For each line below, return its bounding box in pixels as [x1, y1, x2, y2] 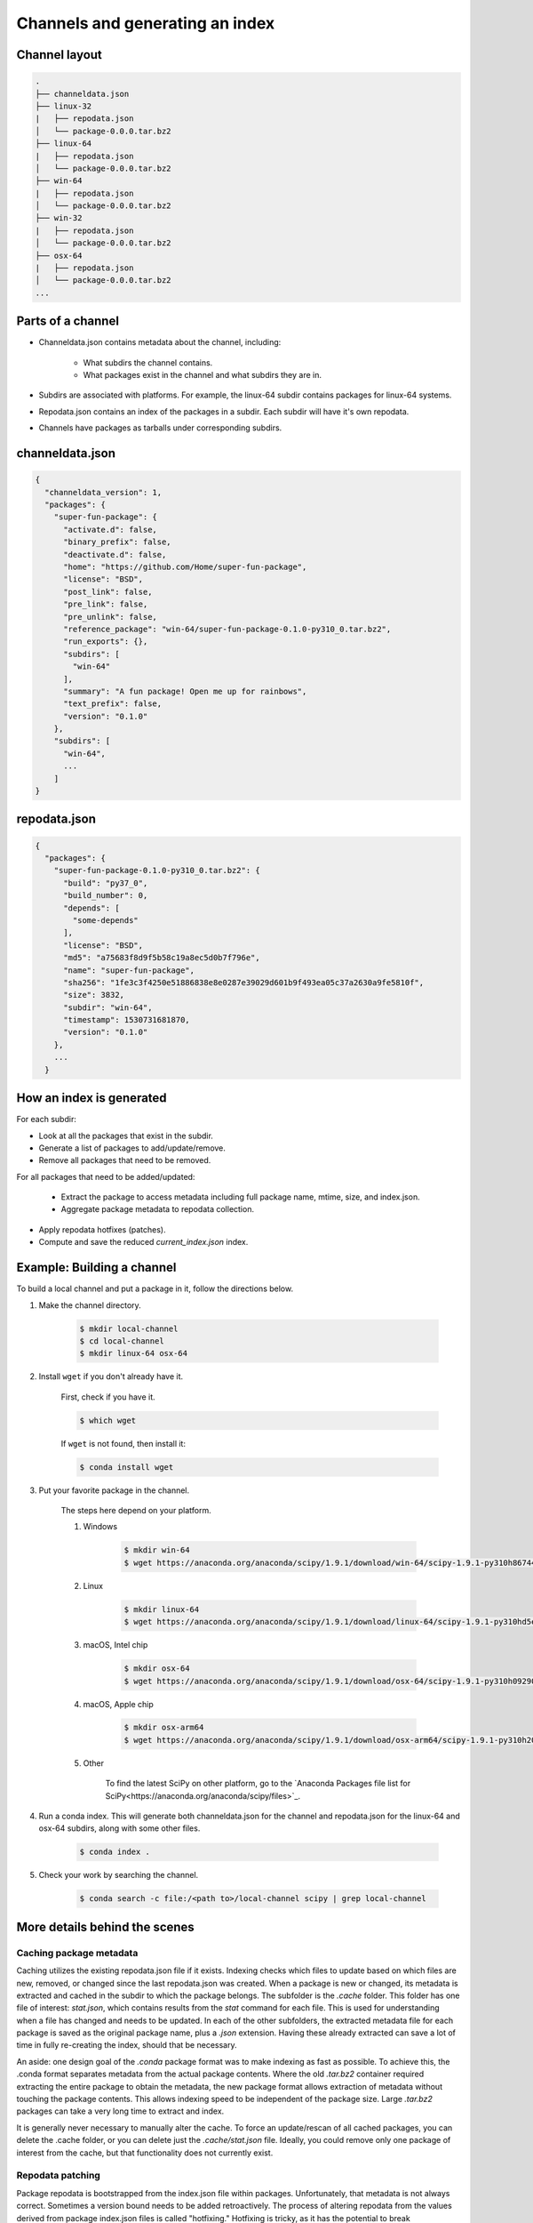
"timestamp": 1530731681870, [63, 1015, 190, 1025]
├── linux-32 [35, 100, 92, 111]
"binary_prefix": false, [63, 537, 172, 547]
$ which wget [79, 1415, 137, 1425]
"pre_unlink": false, [63, 612, 157, 622]
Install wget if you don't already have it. [38, 1371, 184, 1382]
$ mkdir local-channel [79, 1323, 179, 1334]
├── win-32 [35, 213, 83, 223]
